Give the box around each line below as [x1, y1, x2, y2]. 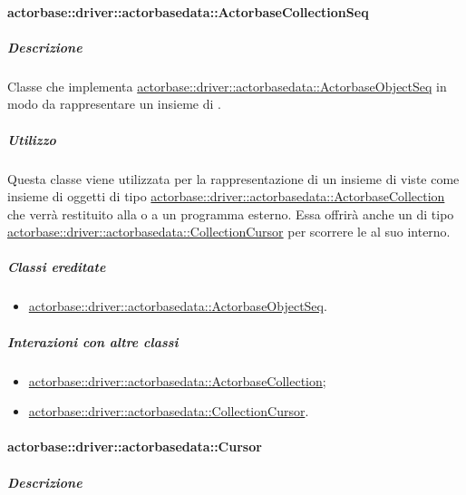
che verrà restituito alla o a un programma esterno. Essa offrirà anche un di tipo [7, 204, 454, 223]
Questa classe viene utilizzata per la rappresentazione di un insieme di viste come [7, 169, 460, 188]
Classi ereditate [7, 257, 106, 277]
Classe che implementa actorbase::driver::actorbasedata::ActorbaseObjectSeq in [7, 76, 447, 95]
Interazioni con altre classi [7, 332, 179, 351]
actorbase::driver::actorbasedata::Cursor [7, 437, 262, 456]
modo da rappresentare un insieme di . [7, 94, 221, 113]
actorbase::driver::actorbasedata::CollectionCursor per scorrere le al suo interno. [7, 222, 451, 241]
